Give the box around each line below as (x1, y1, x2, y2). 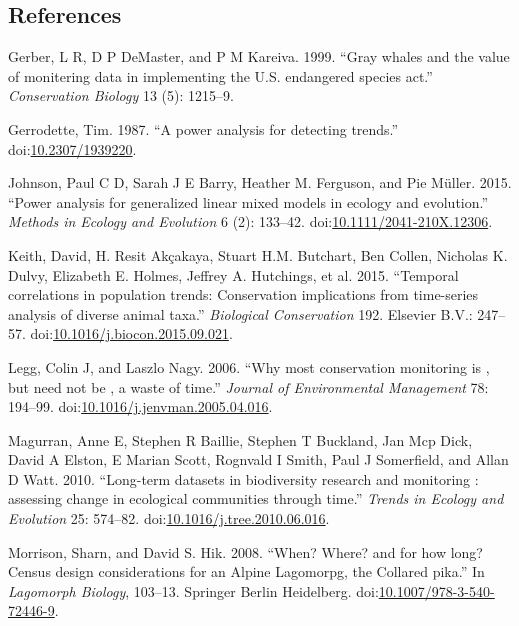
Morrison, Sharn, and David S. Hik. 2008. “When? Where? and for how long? (8, 541, 483, 562)
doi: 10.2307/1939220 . (8, 138, 137, 159)
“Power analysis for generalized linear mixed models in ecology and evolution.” (8, 191, 489, 212)
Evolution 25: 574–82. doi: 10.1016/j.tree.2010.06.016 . (8, 508, 330, 529)
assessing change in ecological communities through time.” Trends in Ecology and (8, 488, 504, 509)
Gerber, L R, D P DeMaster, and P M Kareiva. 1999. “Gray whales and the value (8, 46, 510, 67)
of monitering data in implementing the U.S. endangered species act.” (8, 65, 433, 86)
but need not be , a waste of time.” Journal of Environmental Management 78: (8, 376, 489, 397)
